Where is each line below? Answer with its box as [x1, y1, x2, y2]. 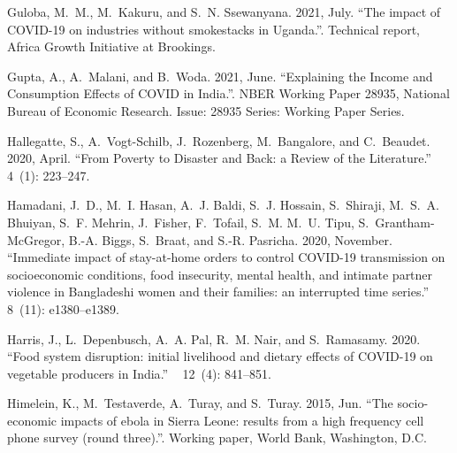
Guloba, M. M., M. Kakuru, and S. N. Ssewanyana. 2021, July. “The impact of [7, 3, 441, 20]
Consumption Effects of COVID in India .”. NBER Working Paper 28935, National [7, 84, 450, 103]
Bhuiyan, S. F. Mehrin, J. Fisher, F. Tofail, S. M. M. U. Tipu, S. [7, 212, 369, 231]
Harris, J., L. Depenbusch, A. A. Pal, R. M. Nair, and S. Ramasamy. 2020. [7, 329, 421, 348]
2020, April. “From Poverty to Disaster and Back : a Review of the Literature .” [7, 149, 431, 167]
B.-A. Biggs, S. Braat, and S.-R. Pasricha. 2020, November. [68, 230, 392, 249]
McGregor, [7, 230, 65, 249]
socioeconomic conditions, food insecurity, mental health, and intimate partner [7, 265, 433, 283]
